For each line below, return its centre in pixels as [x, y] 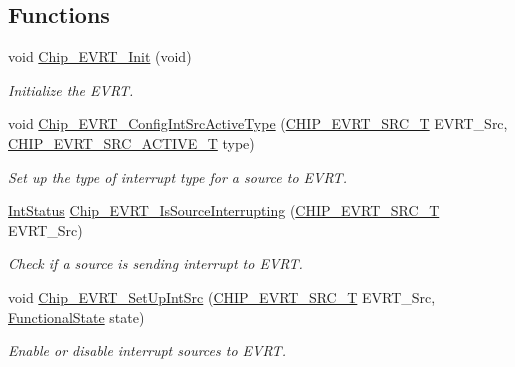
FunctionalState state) [76, 316]
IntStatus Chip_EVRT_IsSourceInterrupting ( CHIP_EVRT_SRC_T [224, 210]
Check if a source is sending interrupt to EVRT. [155, 263]
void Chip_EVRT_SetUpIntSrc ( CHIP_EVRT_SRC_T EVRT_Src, [222, 296]
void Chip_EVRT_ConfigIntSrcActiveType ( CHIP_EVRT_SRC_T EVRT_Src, [258, 123]
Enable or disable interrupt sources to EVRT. [147, 350]
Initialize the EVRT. [71, 89]
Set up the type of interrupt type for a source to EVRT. [177, 176]
